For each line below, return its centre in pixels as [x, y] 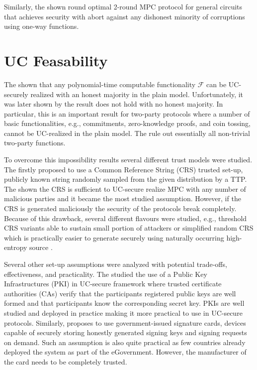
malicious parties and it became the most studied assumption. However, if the [123, 198]
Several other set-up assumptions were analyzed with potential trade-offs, [116, 264]
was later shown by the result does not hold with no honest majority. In [114, 104]
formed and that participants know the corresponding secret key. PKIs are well [124, 303]
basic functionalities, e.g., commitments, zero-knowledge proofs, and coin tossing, [127, 123]
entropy [16, 247]
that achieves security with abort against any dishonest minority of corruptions [125, 16]
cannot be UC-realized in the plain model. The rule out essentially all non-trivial [127, 133]
